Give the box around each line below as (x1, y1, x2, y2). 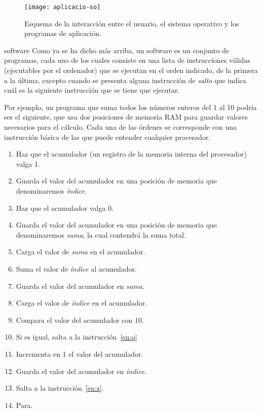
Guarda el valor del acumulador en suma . (16, 280, 144, 291)
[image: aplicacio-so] (24, 4, 101, 11)
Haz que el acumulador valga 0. (16, 202, 114, 213)
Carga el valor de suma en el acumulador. (16, 246, 145, 257)
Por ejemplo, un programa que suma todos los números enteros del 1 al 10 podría (4, 101, 257, 112)
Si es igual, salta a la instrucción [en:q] (16, 331, 137, 342)
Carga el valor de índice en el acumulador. (16, 297, 147, 308)
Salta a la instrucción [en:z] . (16, 383, 104, 393)
